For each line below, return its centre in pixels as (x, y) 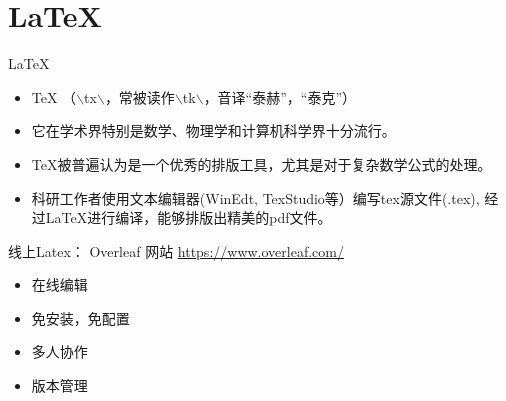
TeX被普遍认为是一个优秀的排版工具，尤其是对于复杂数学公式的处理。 (261, 163)
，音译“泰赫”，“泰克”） (280, 96)
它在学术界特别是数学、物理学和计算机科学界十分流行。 (213, 130)
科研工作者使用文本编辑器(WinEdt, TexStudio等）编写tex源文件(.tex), (255, 197)
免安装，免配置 (80, 317)
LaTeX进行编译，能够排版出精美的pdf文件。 (188, 217)
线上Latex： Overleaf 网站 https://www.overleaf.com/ (176, 250)
